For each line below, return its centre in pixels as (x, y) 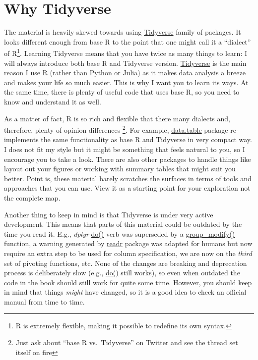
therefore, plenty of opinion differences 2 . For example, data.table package (116, 129)
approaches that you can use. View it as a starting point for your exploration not (127, 188)
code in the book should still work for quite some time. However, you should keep (128, 282)
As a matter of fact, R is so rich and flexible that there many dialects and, (117, 118)
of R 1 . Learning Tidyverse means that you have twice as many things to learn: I (126, 52)
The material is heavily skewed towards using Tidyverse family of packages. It (123, 32)
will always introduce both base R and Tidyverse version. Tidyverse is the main (125, 63)
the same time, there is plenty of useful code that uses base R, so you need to (122, 92)
